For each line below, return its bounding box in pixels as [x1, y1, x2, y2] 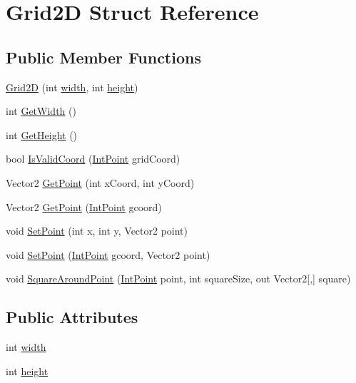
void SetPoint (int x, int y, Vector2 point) [6, 223, 188, 238]
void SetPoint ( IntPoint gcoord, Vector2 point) [6, 247, 210, 262]
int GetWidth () [6, 103, 76, 118]
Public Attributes [6, 306, 138, 328]
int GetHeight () [6, 127, 78, 142]
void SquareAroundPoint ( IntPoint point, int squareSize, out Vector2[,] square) [6, 271, 351, 286]
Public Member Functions [6, 46, 201, 68]
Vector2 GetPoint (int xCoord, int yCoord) [6, 175, 195, 190]
